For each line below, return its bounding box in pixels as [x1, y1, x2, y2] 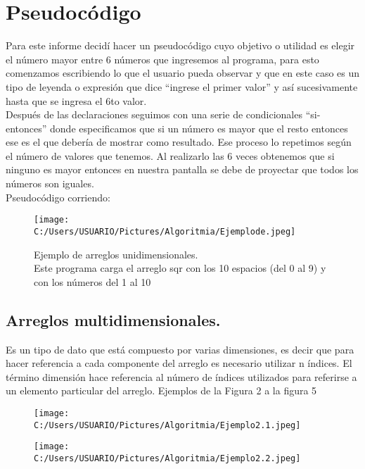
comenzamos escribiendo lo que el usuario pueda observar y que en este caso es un [6, 65, 360, 80]
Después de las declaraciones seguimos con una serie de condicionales [6, 107, 302, 122]
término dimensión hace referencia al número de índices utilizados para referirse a [6, 369, 357, 384]
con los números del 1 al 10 [34, 274, 151, 289]
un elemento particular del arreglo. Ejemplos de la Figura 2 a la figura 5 [6, 383, 317, 398]
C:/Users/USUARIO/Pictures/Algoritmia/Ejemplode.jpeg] [34, 226, 296, 237]
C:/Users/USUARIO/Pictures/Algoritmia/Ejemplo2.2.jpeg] [34, 453, 301, 463]
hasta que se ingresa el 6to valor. [6, 93, 147, 108]
